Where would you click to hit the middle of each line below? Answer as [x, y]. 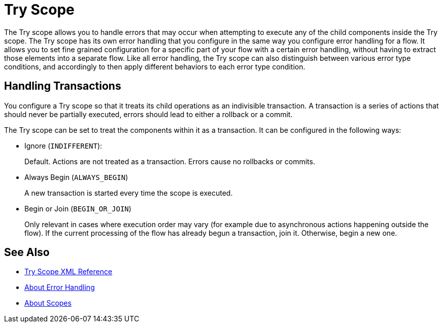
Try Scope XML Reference [69, 272]
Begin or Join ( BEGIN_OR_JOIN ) [78, 208]
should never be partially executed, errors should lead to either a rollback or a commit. [148, 114]
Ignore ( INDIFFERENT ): [63, 146]
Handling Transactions [63, 86]
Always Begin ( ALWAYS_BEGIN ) [76, 177]
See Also [27, 252]
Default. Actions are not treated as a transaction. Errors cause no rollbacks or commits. [170, 161]
